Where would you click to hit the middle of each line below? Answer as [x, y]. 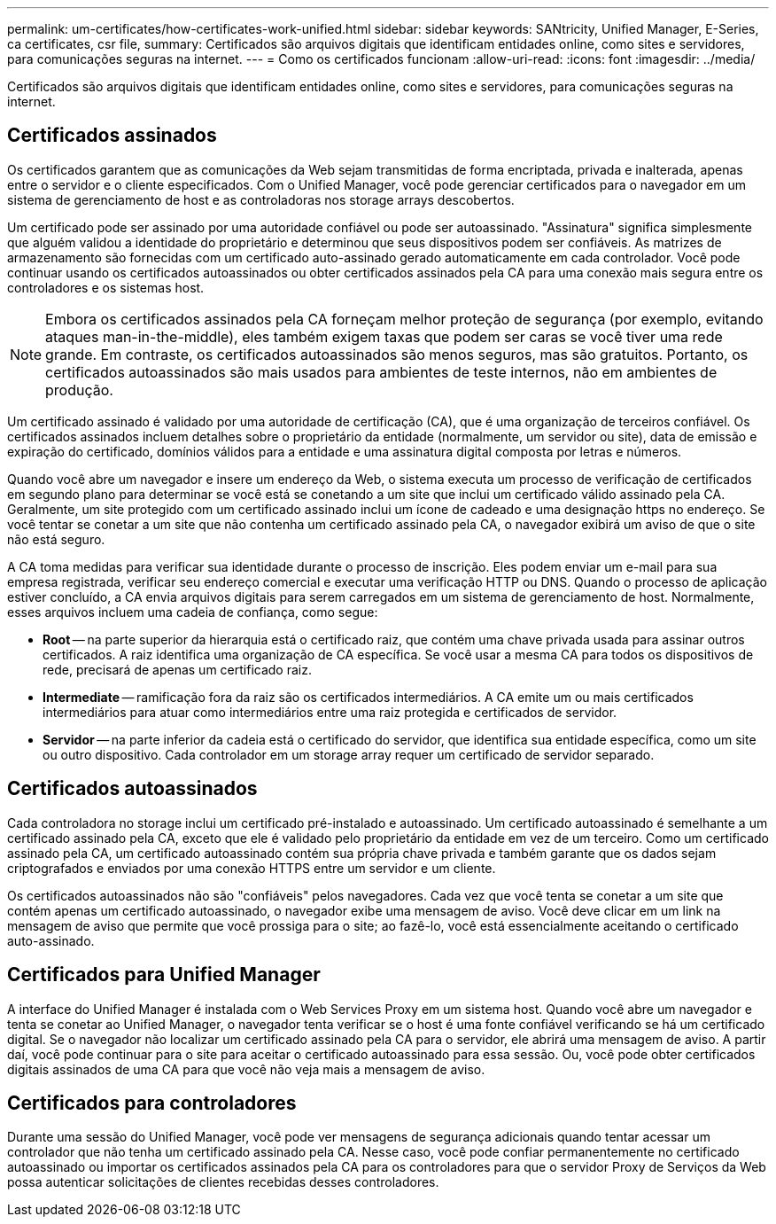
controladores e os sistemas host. [106, 287]
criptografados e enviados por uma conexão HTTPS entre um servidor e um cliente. [252, 868]
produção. [79, 390]
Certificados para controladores [152, 1103]
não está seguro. [56, 539]
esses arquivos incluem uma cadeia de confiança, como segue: [193, 612]
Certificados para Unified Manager [164, 975]
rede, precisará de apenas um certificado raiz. [177, 669]
